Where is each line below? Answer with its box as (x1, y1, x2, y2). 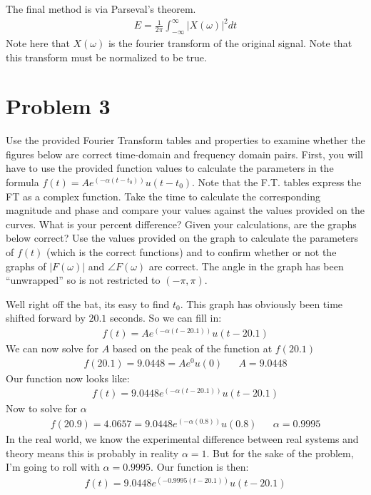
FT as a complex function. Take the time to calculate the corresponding (6, 188, 321, 203)
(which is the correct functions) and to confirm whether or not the (46, 244, 337, 259)
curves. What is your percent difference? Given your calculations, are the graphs (6, 216, 357, 231)
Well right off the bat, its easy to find (6, 296, 170, 311)
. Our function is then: (151, 459, 249, 474)
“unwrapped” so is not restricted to (6, 272, 161, 287)
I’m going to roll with (6, 459, 100, 474)
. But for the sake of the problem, (206, 445, 354, 460)
